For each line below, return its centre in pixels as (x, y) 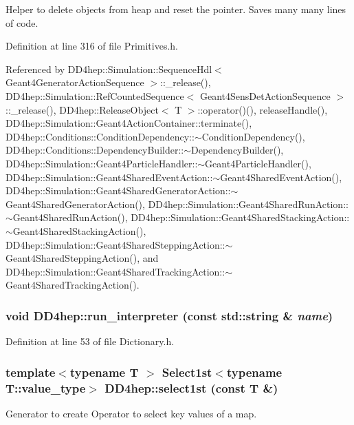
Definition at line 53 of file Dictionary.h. (90, 341)
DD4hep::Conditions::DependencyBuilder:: (95, 150)
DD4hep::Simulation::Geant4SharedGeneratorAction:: (118, 190)
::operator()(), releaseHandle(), (263, 109)
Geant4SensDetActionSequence (265, 95)
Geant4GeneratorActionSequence (75, 82)
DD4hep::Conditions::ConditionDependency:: (100, 136)
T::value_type (46, 387)
